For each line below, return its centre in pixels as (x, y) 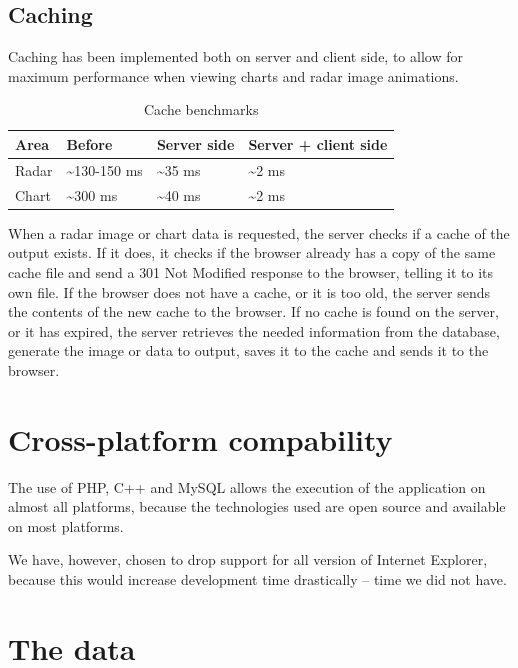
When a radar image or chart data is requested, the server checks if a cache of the (259, 232)
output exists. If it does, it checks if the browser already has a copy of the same (252, 252)
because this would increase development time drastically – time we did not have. (257, 579)
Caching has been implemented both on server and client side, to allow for (235, 56)
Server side (195, 143)
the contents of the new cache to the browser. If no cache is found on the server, (253, 311)
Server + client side (318, 143)
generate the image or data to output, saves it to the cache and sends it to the (248, 350)
